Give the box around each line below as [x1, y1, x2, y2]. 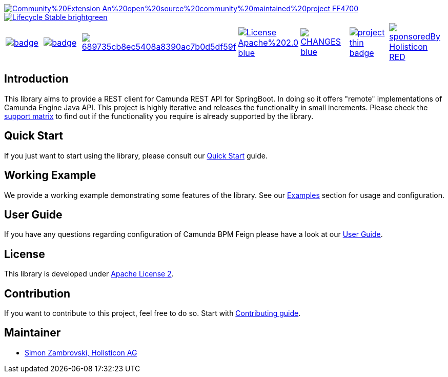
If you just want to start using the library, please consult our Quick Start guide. [4, 151, 268, 160]
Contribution [4, 287, 71, 300]
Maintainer [4, 326, 61, 340]
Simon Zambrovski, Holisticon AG [25, 348, 137, 357]
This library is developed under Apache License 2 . [4, 269, 174, 279]
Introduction [4, 72, 69, 86]
